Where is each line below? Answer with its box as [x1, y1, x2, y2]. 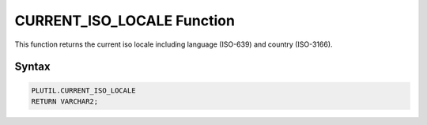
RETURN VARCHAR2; [31, 97, 99, 106]
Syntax [14, 60, 51, 74]
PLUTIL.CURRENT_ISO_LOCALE [31, 85, 136, 95]
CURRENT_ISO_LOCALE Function [14, 12, 235, 29]
